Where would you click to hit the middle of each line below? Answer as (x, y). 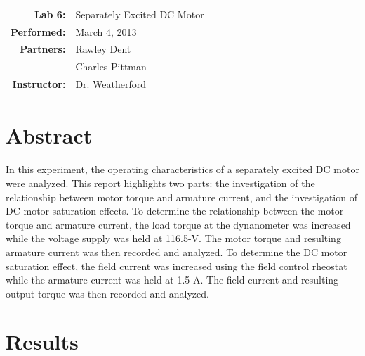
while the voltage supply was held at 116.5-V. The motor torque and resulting (173, 238)
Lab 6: (50, 14)
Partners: (43, 49)
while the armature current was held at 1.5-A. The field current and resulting (172, 280)
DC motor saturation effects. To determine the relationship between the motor (175, 211)
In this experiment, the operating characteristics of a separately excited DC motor (182, 169)
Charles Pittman (111, 66)
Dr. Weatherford (111, 84)
